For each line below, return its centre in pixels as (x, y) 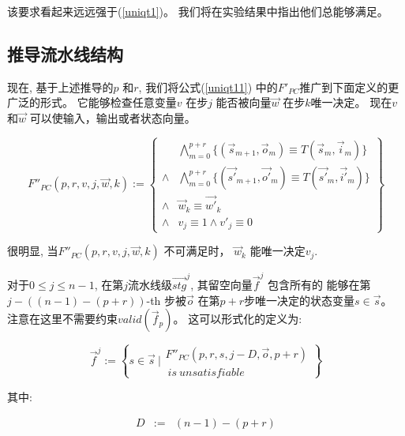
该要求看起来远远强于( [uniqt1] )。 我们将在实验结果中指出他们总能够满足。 (198, 11)
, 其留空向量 (221, 285)
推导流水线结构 (65, 53)
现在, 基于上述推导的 (60, 86)
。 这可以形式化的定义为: (238, 319)
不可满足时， (197, 251)
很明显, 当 (33, 251)
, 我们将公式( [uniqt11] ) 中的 (208, 86)
